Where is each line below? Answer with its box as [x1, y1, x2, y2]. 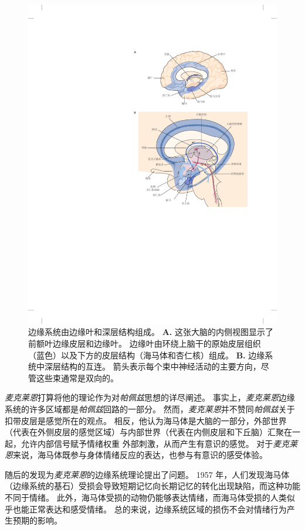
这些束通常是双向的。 [36, 371, 118, 384]
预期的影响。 [12, 514, 62, 526]
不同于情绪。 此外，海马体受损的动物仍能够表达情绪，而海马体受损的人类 [5, 491, 287, 504]
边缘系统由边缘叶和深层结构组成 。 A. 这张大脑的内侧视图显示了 [28, 326, 273, 338]
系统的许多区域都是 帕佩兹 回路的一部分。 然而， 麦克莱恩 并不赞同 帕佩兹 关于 [5, 402, 295, 415]
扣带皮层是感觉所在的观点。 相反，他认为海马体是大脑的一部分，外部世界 [5, 414, 287, 426]
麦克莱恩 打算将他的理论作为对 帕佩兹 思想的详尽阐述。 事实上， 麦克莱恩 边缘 [5, 391, 295, 404]
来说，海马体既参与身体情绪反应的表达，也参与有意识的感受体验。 [13, 449, 267, 461]
